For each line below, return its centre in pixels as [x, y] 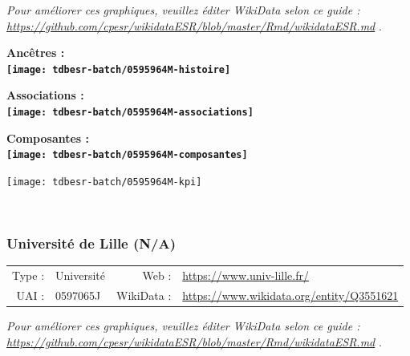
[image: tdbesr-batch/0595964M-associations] [130, 113]
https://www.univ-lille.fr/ [246, 275]
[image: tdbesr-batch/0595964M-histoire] [119, 69]
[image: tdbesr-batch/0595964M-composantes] [127, 155]
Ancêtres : [36, 53]
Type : [28, 275]
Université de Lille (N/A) [91, 243]
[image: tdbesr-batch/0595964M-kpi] [104, 182]
